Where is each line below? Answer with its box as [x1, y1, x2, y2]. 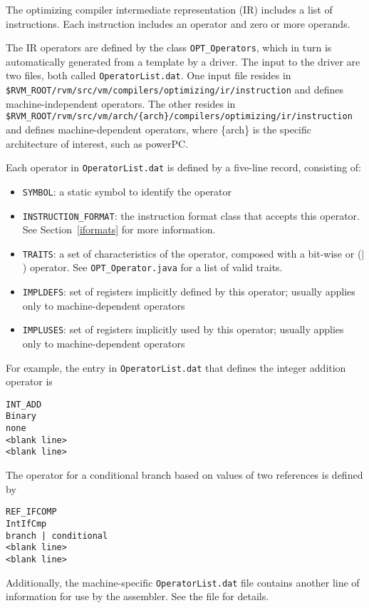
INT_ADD [6, 399, 42, 410]
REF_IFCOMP [6, 507, 57, 517]
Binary [6, 411, 36, 422]
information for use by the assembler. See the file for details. [6, 589, 269, 604]
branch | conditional [6, 530, 108, 541]
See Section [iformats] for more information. [22, 222, 216, 237]
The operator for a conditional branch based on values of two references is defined [6, 467, 363, 482]
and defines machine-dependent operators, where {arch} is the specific [6, 122, 312, 136]
